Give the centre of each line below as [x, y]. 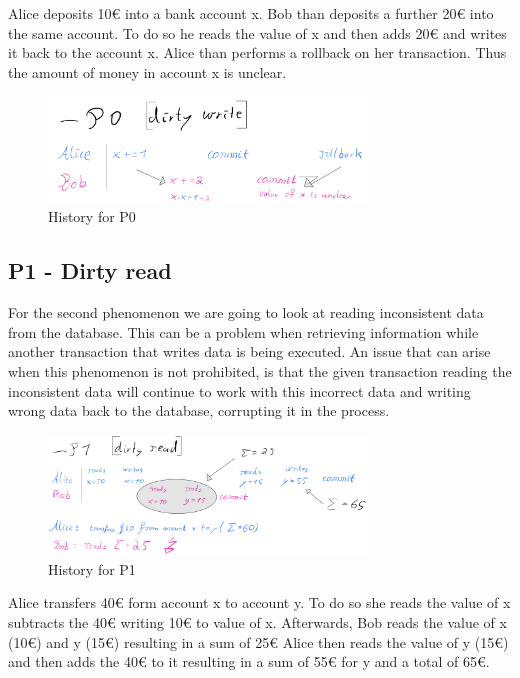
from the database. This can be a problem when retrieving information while [243, 331]
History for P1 [92, 568]
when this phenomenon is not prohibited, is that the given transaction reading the [260, 371]
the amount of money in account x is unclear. [147, 71]
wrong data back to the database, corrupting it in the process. [199, 410]
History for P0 [92, 216]
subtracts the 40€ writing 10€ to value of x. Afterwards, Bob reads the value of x [257, 622]
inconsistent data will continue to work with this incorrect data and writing [239, 390]
